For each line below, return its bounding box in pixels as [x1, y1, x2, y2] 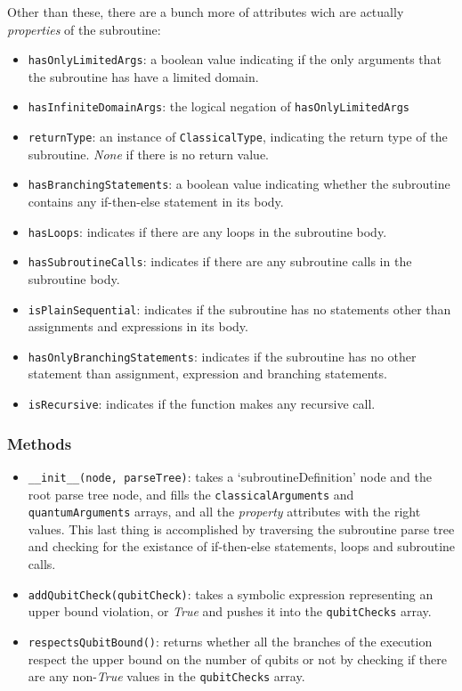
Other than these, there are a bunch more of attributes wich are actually [7, 3, 404, 20]
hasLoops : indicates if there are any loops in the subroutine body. [28, 222, 387, 240]
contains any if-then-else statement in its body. [28, 192, 284, 210]
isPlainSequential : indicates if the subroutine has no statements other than [28, 299, 451, 318]
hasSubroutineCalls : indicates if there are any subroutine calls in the [28, 252, 412, 271]
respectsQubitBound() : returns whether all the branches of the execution [28, 631, 433, 650]
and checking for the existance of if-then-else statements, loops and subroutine [28, 537, 456, 556]
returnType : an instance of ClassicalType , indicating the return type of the [28, 127, 448, 146]
